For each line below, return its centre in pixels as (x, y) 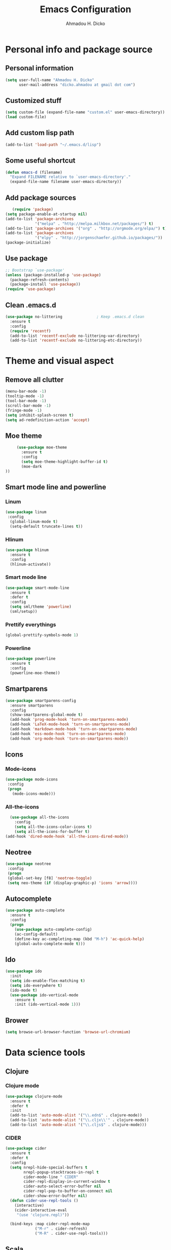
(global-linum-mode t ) (34, 522)
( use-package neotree (28, 864)
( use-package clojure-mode (34, 1096)
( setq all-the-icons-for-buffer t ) (52, 831)
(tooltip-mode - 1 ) (25, 396)
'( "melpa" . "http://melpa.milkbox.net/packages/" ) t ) (94, 224)
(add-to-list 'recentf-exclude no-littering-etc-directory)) (76, 341)
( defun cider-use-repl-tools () (44, 1201)
